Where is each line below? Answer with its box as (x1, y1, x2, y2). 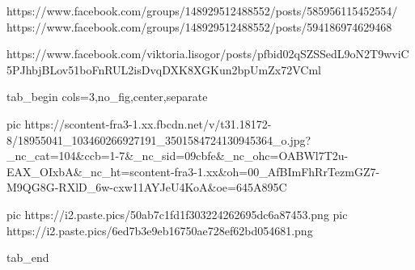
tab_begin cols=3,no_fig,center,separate (6, 88, 208, 105)
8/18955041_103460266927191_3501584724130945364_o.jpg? (6, 131, 311, 148)
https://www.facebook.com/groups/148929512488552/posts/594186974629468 (6, 18, 392, 35)
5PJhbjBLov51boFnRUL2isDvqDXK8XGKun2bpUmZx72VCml (6, 61, 321, 78)
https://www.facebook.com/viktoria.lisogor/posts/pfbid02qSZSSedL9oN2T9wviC (6, 45, 409, 62)
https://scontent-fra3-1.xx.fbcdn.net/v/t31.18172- (24, 115, 272, 132)
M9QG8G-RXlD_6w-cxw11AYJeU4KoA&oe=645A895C (6, 179, 287, 196)
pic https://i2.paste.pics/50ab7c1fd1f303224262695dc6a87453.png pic (6, 205, 348, 222)
